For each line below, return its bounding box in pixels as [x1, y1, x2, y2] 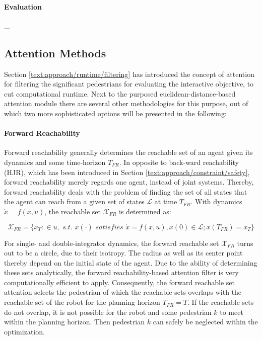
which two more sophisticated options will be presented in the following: [4, 108, 227, 118]
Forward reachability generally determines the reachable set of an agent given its [4, 147, 253, 157]
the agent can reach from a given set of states [4, 196, 145, 207]
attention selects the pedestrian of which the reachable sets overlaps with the [4, 287, 242, 297]
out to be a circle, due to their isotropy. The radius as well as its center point [4, 247, 243, 258]
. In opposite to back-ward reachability [119, 156, 239, 167]
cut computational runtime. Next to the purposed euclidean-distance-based [4, 88, 236, 99]
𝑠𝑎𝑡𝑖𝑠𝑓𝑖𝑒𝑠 [95, 223, 123, 231]
